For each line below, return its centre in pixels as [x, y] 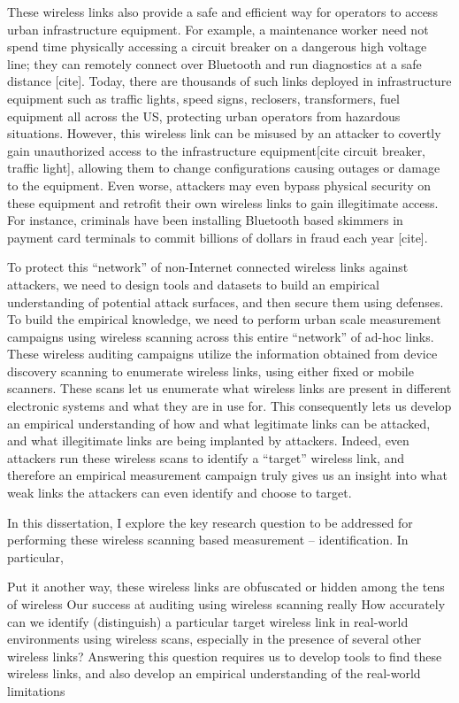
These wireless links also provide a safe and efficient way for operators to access [222, 12]
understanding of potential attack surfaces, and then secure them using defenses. [226, 301]
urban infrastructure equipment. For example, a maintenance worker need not [218, 29]
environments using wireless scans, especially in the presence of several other [214, 639]
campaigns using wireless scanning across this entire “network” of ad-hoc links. [221, 336]
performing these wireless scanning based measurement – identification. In [208, 540]
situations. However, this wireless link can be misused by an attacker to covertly [224, 133]
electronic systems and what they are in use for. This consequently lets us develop [229, 406]
